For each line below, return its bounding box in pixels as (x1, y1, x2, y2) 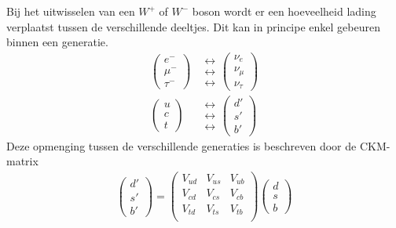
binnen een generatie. (6, 34, 108, 50)
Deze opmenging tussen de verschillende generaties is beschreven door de (6, 137, 357, 154)
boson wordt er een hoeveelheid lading (192, 3, 376, 19)
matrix (6, 153, 38, 169)
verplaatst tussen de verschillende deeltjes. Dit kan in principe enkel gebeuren (6, 18, 380, 34)
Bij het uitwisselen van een (6, 3, 135, 19)
